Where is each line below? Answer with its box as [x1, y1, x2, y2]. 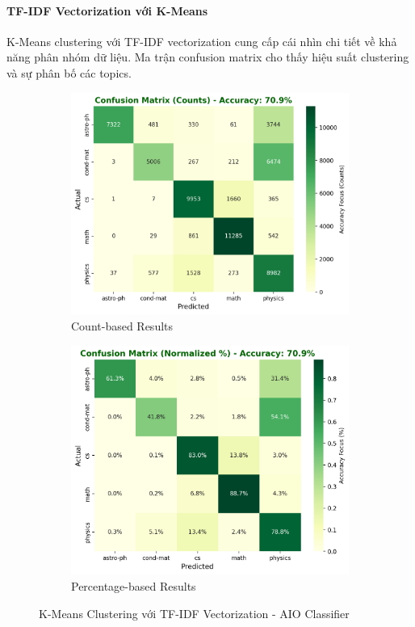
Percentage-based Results [71, 578, 196, 595]
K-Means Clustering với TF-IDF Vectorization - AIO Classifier [39, 604, 350, 621]
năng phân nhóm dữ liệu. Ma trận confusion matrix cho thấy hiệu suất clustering [6, 48, 409, 65]
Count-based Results [71, 317, 174, 334]
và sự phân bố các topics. [6, 64, 132, 81]
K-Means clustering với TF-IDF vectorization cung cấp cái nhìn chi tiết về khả [6, 32, 397, 49]
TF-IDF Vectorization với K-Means [6, 2, 208, 19]
